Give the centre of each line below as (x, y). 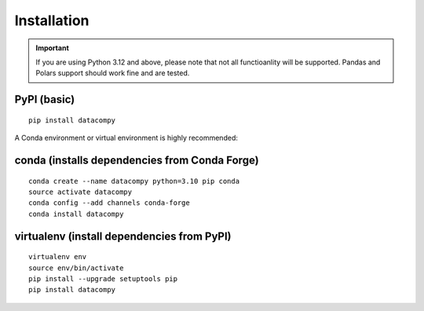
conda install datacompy (76, 214)
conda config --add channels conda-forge (109, 203)
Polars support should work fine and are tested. (113, 73)
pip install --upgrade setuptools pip (103, 278)
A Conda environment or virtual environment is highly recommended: (126, 138)
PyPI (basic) (45, 99)
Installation (52, 20)
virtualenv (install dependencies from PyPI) (123, 236)
